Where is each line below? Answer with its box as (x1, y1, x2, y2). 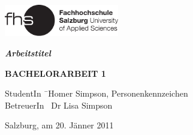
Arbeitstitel (5, 47, 51, 59)
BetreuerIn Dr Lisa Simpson (5, 98, 113, 111)
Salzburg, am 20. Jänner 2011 (5, 119, 114, 131)
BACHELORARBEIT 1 (5, 67, 106, 79)
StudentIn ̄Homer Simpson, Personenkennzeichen (5, 87, 188, 100)
